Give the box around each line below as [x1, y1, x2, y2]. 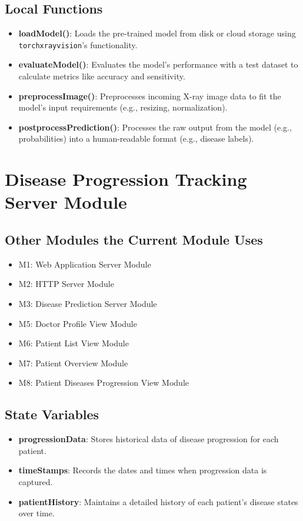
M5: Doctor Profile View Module [18, 317, 137, 329]
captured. [18, 475, 53, 487]
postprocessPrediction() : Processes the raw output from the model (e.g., [18, 121, 292, 133]
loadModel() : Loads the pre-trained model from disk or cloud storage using [18, 27, 296, 39]
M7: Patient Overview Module [18, 356, 128, 369]
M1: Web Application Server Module [18, 258, 151, 270]
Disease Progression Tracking [5, 167, 247, 191]
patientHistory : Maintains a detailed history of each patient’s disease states [18, 495, 298, 507]
